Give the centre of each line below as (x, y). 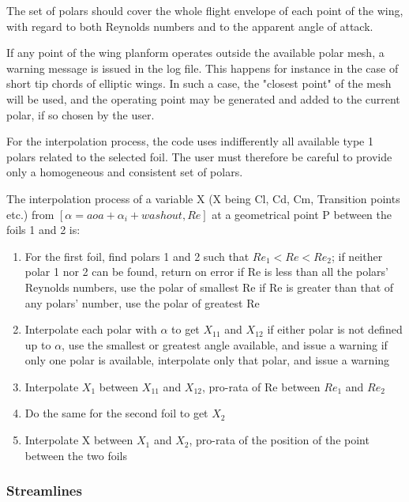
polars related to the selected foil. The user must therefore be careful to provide (199, 156)
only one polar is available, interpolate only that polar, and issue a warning (207, 360)
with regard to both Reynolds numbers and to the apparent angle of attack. (190, 26)
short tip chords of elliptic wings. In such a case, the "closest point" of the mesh (199, 83)
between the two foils (76, 455)
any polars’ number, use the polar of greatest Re (142, 302)
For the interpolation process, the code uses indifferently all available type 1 (190, 141)
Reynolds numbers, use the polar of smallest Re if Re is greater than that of (209, 287)
